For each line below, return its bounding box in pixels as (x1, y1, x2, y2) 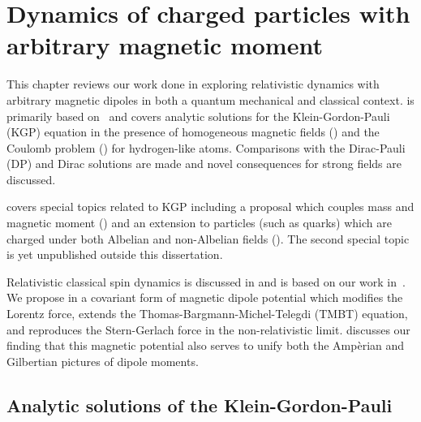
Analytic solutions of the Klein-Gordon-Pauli (6, 392, 393, 417)
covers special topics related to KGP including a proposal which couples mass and (6, 198, 415, 215)
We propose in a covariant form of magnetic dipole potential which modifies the (6, 289, 403, 306)
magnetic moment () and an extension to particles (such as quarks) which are (6, 214, 392, 231)
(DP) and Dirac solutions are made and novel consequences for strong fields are (6, 155, 402, 172)
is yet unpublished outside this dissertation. (6, 246, 223, 263)
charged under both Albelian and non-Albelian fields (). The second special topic (6, 230, 410, 247)
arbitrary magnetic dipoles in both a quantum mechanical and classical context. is (6, 91, 415, 108)
